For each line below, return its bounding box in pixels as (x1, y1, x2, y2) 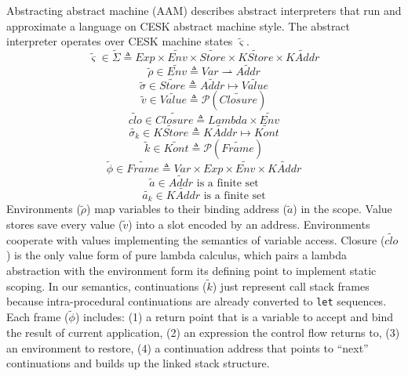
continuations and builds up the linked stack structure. (6, 355, 270, 371)
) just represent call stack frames (212, 277, 370, 294)
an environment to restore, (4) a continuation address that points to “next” (6, 339, 369, 356)
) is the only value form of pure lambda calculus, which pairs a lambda (6, 247, 347, 263)
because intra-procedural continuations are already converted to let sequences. (6, 293, 387, 309)
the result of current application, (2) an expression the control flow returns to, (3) (6, 324, 400, 340)
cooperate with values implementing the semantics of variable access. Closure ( (6, 231, 385, 248)
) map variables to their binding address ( (86, 201, 287, 217)
